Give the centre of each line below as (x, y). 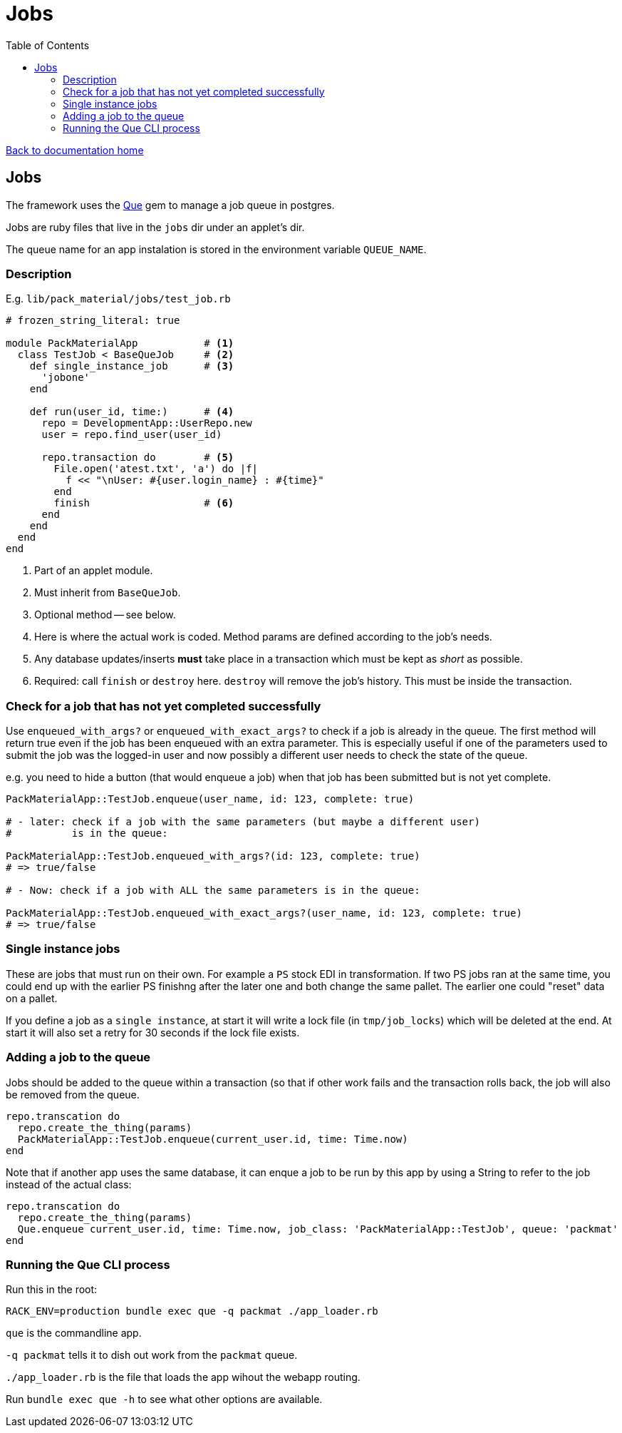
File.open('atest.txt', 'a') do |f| (156, 469)
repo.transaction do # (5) (138, 458)
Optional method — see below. (105, 615)
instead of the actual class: (69, 1184)
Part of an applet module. (94, 571)
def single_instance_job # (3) (132, 366)
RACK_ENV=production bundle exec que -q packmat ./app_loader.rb (192, 1311)
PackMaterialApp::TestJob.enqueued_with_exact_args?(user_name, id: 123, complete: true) (264, 913)
